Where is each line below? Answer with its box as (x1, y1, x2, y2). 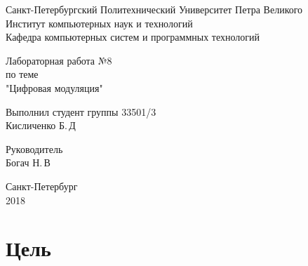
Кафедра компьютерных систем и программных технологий (6, 29, 260, 44)
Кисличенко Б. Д (6, 118, 76, 133)
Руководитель (6, 141, 63, 156)
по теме (6, 67, 39, 81)
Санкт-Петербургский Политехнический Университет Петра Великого (6, 2, 303, 16)
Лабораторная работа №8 (6, 53, 112, 67)
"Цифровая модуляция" (6, 80, 103, 95)
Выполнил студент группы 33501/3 (6, 104, 156, 119)
